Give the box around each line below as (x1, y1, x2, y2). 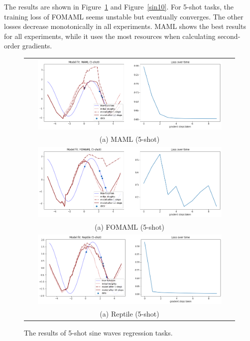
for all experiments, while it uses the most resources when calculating (4, 30, 216, 41)
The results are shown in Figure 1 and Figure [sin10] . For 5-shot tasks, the (4, 1, 234, 11)
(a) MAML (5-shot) (99, 134, 160, 144)
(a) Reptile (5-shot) (100, 308, 159, 319)
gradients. (22, 40, 52, 51)
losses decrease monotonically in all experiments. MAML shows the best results (4, 21, 246, 31)
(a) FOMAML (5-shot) (94, 221, 165, 232)
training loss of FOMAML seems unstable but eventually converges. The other (4, 11, 244, 21)
